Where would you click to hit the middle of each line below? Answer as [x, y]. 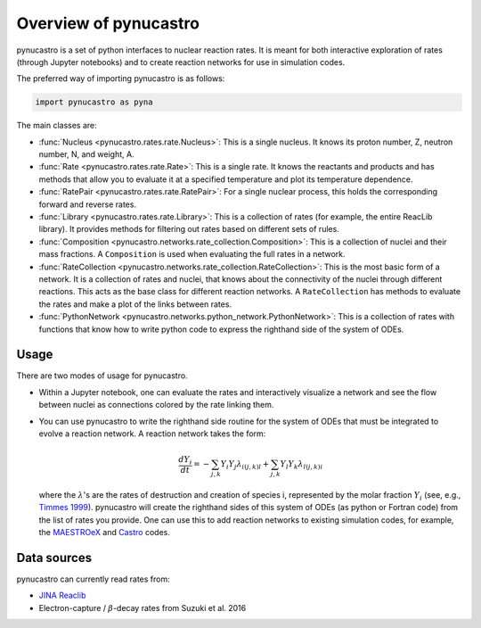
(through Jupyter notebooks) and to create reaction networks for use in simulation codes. [181, 62]
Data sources [54, 558]
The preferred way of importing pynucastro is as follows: [121, 78]
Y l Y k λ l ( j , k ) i [302, 465]
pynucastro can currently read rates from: [94, 579]
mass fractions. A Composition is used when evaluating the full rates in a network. [192, 254]
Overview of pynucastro [108, 23]
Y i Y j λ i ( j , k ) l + [245, 465]
